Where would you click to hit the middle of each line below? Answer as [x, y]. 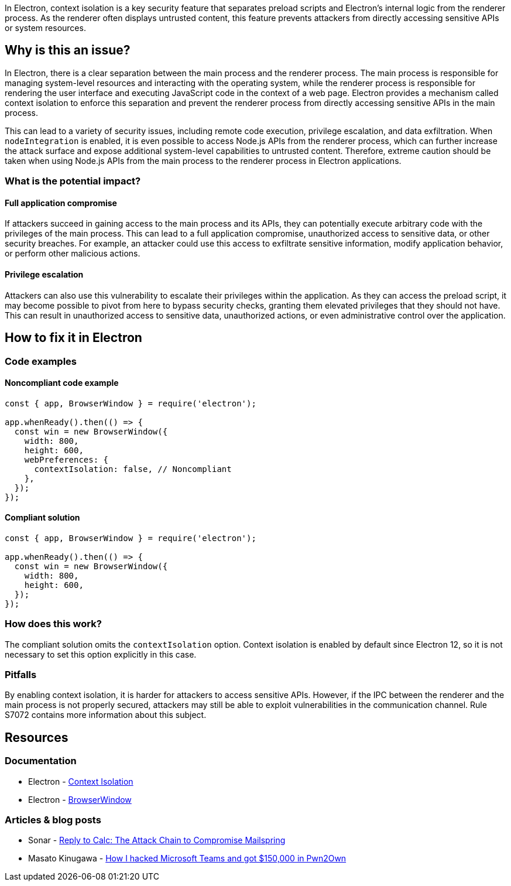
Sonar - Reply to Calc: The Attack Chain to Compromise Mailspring [157, 840]
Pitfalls [21, 675]
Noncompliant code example [62, 383]
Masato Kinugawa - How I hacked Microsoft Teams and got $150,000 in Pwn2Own [187, 858]
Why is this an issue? [68, 50]
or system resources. [45, 28]
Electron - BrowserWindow [80, 799]
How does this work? [53, 624]
